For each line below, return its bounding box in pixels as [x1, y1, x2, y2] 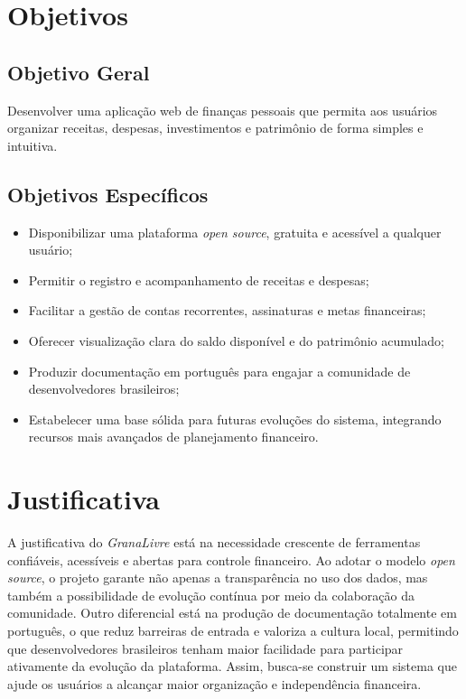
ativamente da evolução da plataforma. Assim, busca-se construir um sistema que [7, 657, 457, 676]
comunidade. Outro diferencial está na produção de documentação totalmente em [7, 603, 457, 622]
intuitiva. [7, 135, 58, 154]
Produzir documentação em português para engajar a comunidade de [28, 361, 411, 380]
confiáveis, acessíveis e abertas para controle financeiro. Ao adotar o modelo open [7, 550, 455, 569]
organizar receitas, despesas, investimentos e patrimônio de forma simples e [7, 118, 424, 137]
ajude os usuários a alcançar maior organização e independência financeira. [7, 674, 422, 693]
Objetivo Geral [7, 58, 150, 86]
